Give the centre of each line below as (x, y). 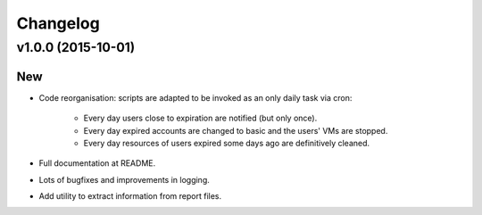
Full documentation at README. (97, 163)
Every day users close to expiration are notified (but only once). (200, 118)
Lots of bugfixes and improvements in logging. (124, 179)
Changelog (58, 23)
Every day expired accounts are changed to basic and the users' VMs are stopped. (236, 130)
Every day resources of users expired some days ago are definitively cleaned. (227, 143)
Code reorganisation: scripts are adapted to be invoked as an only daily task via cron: (195, 97)
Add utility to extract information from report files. (130, 196)
